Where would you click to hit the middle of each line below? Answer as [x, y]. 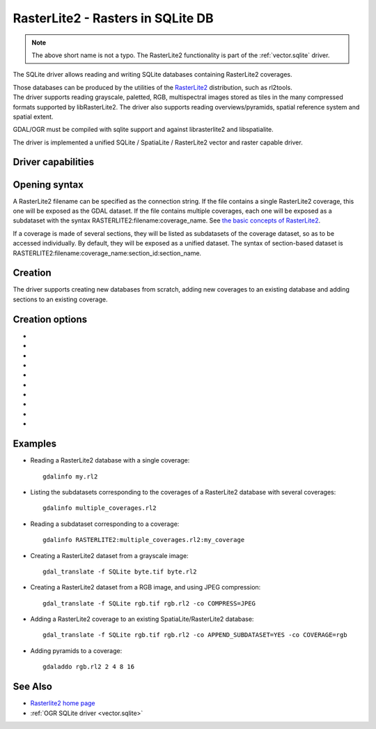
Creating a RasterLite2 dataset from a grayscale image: [109, 555]
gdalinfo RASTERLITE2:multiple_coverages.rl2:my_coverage [144, 540]
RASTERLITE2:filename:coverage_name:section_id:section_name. [107, 253]
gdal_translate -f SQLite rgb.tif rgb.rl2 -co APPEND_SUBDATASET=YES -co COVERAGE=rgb [195, 635]
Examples [35, 444]
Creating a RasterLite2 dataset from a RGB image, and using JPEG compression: [146, 587]
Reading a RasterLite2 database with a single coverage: [110, 460]
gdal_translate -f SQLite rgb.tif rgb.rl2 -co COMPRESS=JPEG [149, 603]
